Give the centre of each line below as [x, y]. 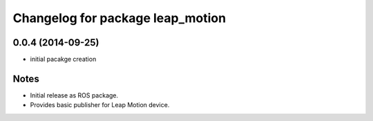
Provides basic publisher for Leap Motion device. [100, 105]
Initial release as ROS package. [74, 95]
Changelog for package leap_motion [119, 18]
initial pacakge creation [63, 59]
